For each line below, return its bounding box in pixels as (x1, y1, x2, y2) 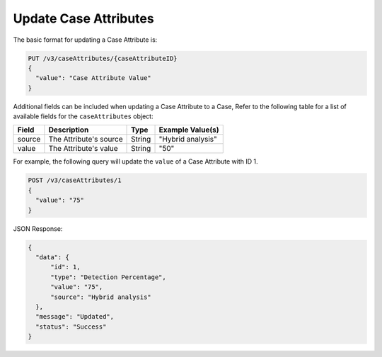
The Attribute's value (48, 144, 118, 154)
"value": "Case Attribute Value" (35, 74, 151, 82)
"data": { (35, 253, 70, 261)
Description (48, 125, 89, 135)
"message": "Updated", (35, 312, 115, 321)
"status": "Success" (35, 322, 107, 331)
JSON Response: (13, 224, 63, 233)
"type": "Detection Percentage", (50, 273, 166, 281)
